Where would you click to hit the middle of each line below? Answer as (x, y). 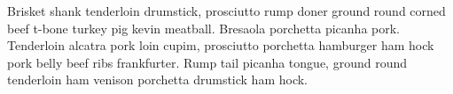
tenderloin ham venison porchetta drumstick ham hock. (158, 80)
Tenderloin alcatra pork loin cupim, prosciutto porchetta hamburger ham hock (221, 45)
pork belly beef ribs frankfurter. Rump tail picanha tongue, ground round (207, 62)
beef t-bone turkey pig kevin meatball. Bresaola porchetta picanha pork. (204, 28)
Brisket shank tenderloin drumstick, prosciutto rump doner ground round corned (226, 11)
